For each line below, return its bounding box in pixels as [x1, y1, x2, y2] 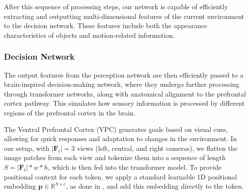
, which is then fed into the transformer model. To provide [48, 162, 222, 172]
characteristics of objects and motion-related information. [4, 30, 175, 40]
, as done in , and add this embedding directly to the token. [66, 181, 244, 191]
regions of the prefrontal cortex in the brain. [4, 107, 135, 117]
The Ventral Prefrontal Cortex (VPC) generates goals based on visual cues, [4, 124, 228, 134]
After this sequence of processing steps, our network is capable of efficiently [4, 1, 228, 11]
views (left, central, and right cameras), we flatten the [77, 143, 238, 153]
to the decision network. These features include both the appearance [4, 20, 207, 31]
